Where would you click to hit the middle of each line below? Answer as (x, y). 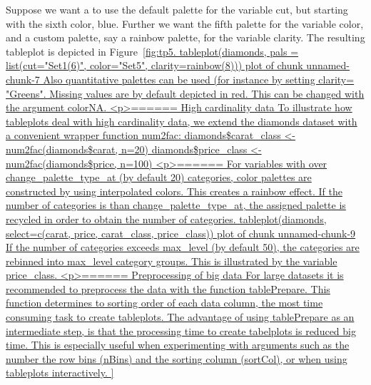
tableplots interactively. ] (60, 373)
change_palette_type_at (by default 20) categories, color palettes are (159, 177)
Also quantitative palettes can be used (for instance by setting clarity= (199, 79)
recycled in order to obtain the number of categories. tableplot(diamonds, (166, 219)
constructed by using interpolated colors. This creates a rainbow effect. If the (174, 191)
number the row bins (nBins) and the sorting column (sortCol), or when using (177, 358)
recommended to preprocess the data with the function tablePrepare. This (168, 288)
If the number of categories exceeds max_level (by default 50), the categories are (183, 247)
